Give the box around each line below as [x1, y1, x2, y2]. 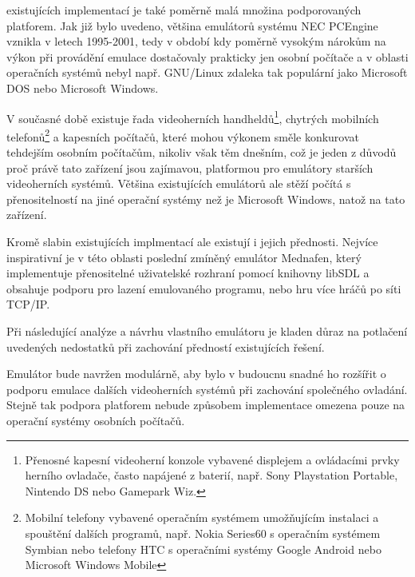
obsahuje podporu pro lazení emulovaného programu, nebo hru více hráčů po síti [6, 280, 401, 296]
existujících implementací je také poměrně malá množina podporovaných [6, 2, 362, 18]
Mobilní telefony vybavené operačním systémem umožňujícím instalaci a [25, 509, 379, 526]
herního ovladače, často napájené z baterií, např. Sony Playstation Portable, [25, 467, 398, 483]
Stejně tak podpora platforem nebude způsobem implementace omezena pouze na [6, 396, 405, 413]
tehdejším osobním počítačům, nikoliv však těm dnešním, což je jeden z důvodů [6, 144, 397, 161]
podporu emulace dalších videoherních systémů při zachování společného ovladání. [6, 380, 408, 397]
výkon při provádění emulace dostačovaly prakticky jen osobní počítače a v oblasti [6, 48, 409, 65]
